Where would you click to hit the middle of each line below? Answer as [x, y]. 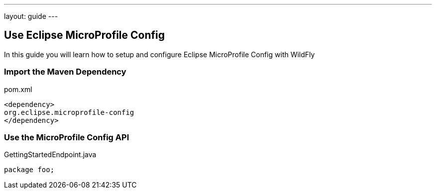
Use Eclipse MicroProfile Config [85, 35]
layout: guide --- [31, 16]
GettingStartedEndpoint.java [50, 155]
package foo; [29, 170]
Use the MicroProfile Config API [67, 137]
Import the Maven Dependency [65, 72]
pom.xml [18, 89]
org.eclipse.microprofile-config [69, 112]
